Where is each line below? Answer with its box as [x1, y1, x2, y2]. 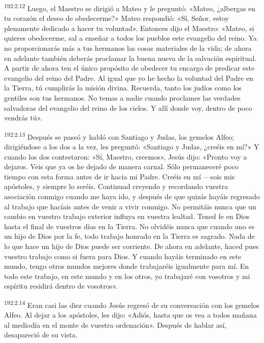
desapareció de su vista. [4, 329, 78, 340]
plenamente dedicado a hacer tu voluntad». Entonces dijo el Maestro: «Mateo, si [4, 22, 254, 33]
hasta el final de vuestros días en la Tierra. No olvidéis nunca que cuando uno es [4, 221, 255, 231]
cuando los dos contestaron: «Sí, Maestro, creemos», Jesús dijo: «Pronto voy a [4, 151, 247, 162]
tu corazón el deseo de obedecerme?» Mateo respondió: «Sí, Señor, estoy [4, 13, 229, 23]
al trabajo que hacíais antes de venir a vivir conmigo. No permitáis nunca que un [4, 201, 256, 211]
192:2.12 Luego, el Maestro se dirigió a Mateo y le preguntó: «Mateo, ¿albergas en [4, 2, 256, 13]
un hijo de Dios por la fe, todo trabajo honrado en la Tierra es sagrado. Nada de [4, 231, 255, 241]
